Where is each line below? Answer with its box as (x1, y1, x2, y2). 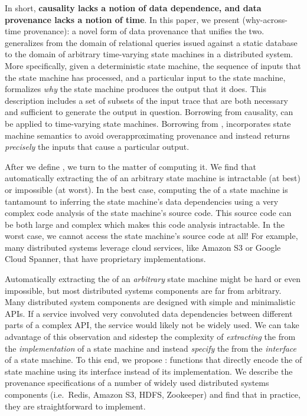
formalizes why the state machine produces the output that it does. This (5, 83, 266, 95)
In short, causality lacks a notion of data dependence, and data (5, 2, 262, 14)
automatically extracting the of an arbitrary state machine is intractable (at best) (5, 172, 301, 184)
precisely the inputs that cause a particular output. (5, 140, 190, 153)
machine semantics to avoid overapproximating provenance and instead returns (5, 129, 290, 141)
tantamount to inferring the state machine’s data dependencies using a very (5, 195, 279, 207)
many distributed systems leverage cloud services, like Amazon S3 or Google (5, 241, 281, 253)
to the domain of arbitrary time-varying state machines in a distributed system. (5, 48, 293, 60)
